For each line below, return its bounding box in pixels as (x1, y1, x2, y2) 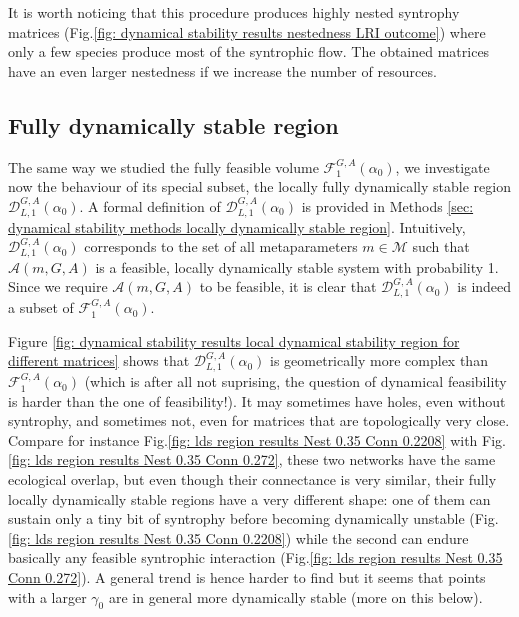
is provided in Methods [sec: (301, 195, 474, 216)
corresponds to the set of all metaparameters (84, 236, 358, 257)
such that (412, 236, 470, 257)
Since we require (8, 276, 108, 297)
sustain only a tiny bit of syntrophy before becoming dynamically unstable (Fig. (8, 508, 499, 529)
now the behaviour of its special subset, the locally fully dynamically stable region (8, 176, 511, 197)
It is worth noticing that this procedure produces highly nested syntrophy (8, 2, 460, 22)
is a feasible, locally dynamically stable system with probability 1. (95, 256, 499, 277)
